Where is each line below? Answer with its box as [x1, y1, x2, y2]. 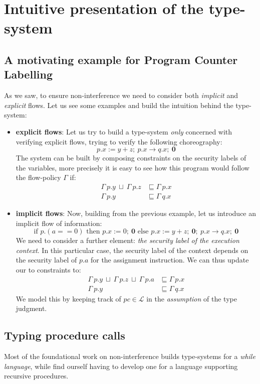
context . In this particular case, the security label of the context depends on [16, 244, 248, 255]
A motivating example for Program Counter [4, 51, 238, 67]
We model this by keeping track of [16, 293, 121, 303]
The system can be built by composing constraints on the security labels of [16, 152, 246, 163]
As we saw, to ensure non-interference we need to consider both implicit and [4, 90, 238, 100]
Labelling [4, 66, 53, 82]
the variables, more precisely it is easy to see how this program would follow [16, 162, 249, 172]
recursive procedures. [4, 370, 69, 381]
